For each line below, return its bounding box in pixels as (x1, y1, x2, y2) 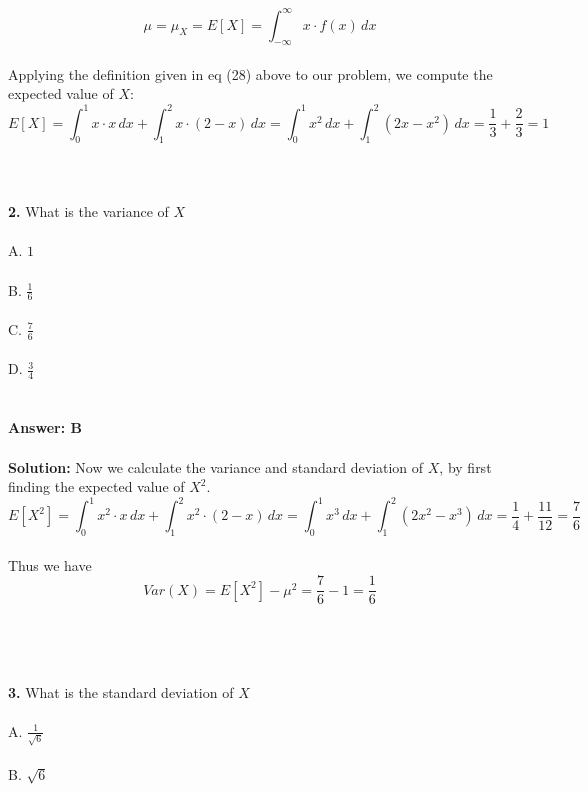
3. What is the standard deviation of (8, 681, 234, 702)
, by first (439, 456, 492, 477)
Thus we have (8, 554, 92, 575)
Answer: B (8, 417, 82, 438)
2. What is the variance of (8, 201, 169, 222)
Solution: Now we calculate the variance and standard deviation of (8, 456, 424, 477)
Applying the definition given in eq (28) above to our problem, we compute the (8, 63, 493, 84)
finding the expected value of (8, 476, 185, 497)
